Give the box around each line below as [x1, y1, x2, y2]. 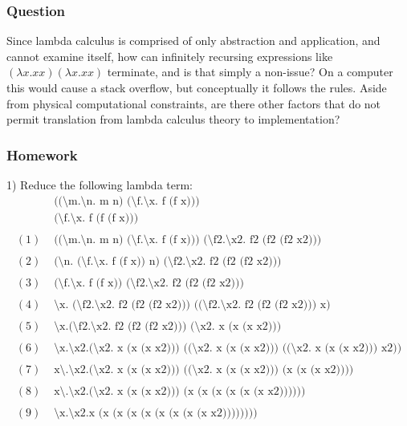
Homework [6, 144, 78, 164]
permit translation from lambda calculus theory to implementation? [6, 111, 340, 128]
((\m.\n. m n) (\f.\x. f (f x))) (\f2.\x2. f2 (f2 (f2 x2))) [54, 233, 322, 245]
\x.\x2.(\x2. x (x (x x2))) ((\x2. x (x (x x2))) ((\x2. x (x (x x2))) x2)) [54, 343, 402, 355]
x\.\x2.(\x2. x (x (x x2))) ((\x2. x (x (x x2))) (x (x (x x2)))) [54, 364, 354, 376]
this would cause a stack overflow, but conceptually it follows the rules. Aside [6, 79, 387, 95]
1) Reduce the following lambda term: [6, 176, 193, 193]
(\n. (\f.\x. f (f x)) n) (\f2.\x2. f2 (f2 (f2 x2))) [54, 255, 282, 267]
